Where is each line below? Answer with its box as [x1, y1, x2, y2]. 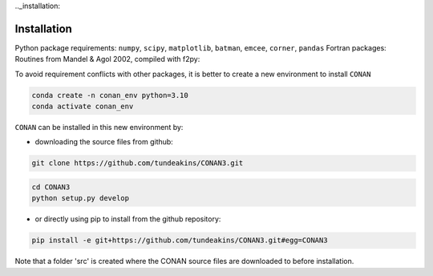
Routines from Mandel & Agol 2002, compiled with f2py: [14, 55, 200, 64]
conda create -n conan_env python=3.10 [31, 91, 188, 99]
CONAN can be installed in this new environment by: [14, 123, 184, 132]
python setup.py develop [31, 193, 130, 203]
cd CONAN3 [31, 183, 71, 192]
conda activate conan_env [31, 102, 134, 112]
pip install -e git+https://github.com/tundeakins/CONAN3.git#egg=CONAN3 [31, 236, 328, 245]
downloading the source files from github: [34, 137, 174, 147]
